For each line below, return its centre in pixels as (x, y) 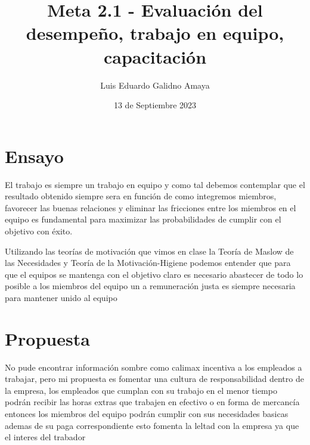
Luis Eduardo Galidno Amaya (155, 85)
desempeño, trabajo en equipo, (155, 33)
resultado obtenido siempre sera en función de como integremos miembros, (141, 196)
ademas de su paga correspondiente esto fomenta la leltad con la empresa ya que (152, 425)
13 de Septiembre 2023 (155, 105)
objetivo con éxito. (39, 231)
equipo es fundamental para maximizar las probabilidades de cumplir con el (143, 219)
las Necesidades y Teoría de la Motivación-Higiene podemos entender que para (148, 263)
